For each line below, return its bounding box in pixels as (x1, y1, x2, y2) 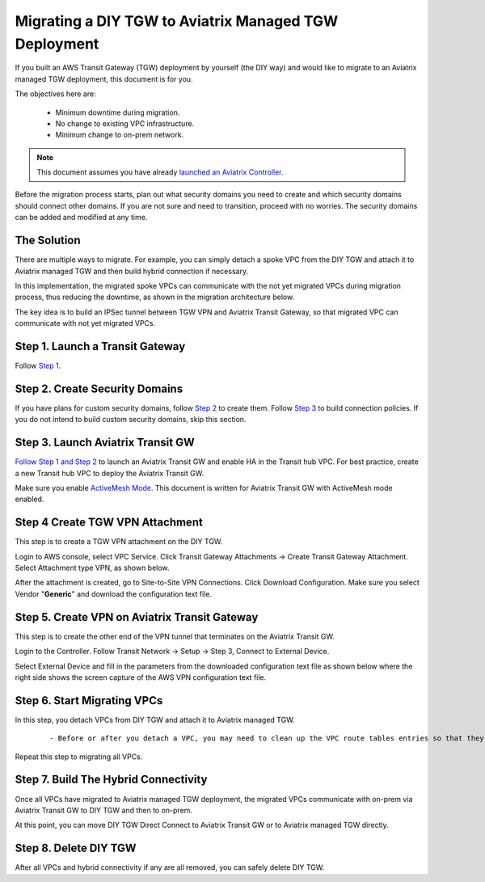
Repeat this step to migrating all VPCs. (15, 752, 143, 762)
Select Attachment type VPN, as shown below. (15, 563, 170, 573)
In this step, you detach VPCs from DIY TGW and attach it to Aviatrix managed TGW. (15, 715, 295, 724)
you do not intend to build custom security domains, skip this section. (15, 415, 247, 424)
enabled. (15, 494, 44, 504)
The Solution (15, 234, 81, 247)
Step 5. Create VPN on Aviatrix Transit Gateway (15, 610, 259, 624)
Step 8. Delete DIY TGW (15, 842, 137, 855)
